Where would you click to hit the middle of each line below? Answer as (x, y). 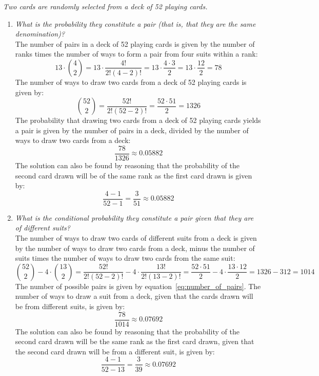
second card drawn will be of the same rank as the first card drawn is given (134, 175)
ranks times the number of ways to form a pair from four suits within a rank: (136, 54)
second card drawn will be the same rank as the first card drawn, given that (135, 341)
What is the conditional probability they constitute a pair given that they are (134, 217)
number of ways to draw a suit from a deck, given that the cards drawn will (134, 296)
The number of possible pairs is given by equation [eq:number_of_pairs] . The (138, 286)
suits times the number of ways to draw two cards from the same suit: (125, 258)
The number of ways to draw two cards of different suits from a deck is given (136, 238)
